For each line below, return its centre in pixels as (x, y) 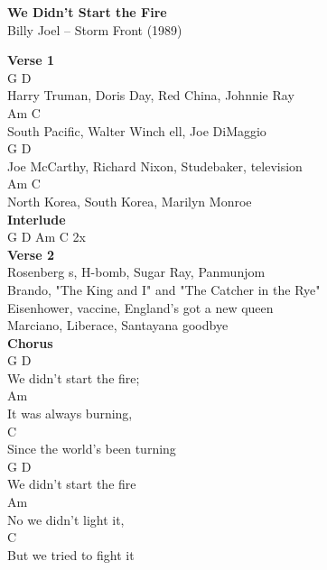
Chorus (30, 342)
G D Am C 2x (47, 237)
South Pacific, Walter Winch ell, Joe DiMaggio (137, 130)
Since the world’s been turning (92, 449)
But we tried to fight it (71, 554)
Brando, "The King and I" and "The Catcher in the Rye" (164, 289)
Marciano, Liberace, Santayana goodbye (118, 325)
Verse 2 (31, 254)
